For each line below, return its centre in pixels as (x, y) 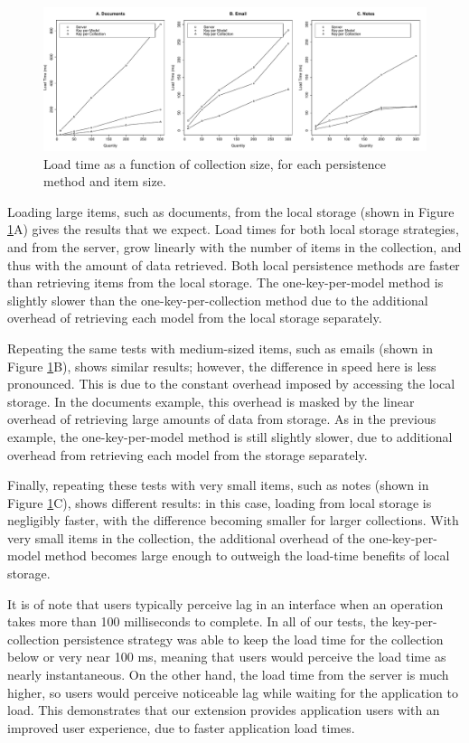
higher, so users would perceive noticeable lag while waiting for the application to (233, 692)
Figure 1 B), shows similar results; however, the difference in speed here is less (222, 366)
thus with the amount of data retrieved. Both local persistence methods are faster (234, 264)
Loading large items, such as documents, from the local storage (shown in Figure (231, 211)
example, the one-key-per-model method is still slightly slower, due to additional (230, 436)
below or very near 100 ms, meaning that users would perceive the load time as (227, 657)
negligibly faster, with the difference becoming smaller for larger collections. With (233, 520)
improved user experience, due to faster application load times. (181, 727)
